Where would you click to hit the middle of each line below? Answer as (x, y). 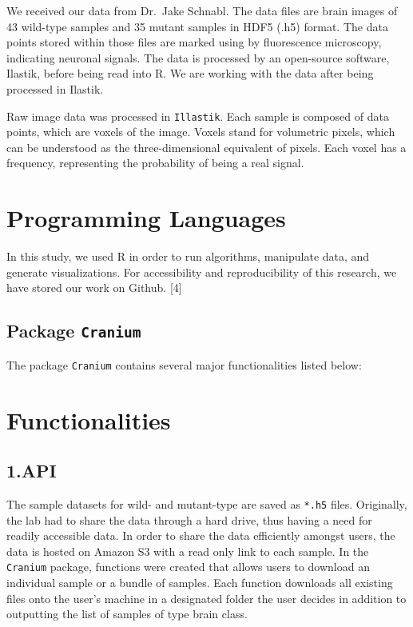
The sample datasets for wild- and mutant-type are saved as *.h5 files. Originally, (207, 503)
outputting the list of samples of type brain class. (127, 614)
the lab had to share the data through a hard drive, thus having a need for (189, 519)
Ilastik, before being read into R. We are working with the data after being (190, 73)
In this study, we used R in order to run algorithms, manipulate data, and (188, 256)
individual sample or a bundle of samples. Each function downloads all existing (200, 583)
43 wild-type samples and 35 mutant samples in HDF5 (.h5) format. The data (197, 26)
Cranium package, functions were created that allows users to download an (188, 567)
